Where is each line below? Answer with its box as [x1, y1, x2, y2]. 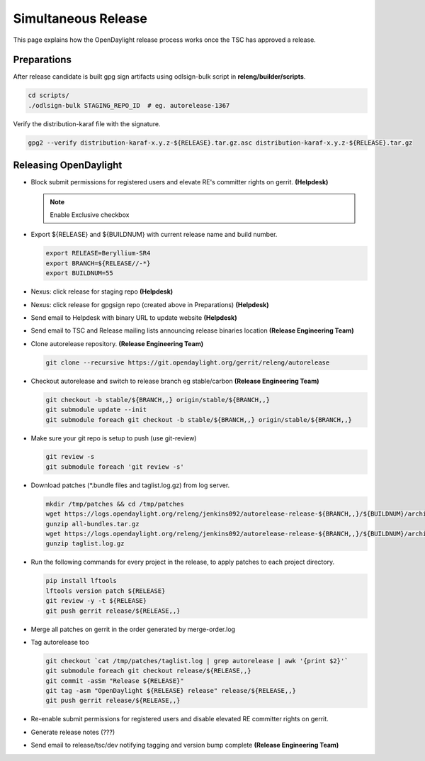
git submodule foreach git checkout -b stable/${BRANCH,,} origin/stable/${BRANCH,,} [45, 416, 352, 423]
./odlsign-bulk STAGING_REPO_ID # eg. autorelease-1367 [28, 101, 230, 109]
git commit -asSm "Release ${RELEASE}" [45, 677, 184, 684]
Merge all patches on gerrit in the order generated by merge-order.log [30, 625, 236, 633]
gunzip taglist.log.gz [45, 540, 125, 548]
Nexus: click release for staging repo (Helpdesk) [30, 287, 174, 296]
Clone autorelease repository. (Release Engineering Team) [30, 339, 204, 348]
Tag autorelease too [30, 638, 89, 646]
